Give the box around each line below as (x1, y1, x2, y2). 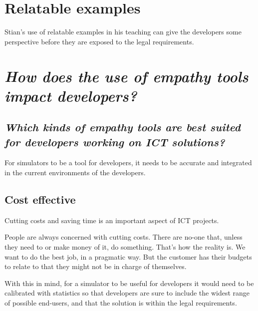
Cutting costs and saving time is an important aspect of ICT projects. (4, 215, 219, 225)
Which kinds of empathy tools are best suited (4, 119, 241, 135)
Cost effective (4, 192, 76, 207)
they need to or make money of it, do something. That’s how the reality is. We (4, 242, 246, 252)
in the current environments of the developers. (4, 167, 146, 178)
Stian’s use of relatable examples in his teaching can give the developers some (4, 26, 242, 37)
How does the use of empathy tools (4, 65, 249, 86)
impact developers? (4, 85, 137, 106)
